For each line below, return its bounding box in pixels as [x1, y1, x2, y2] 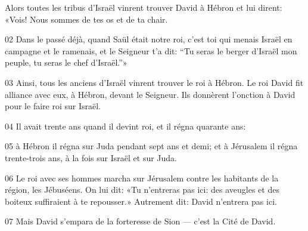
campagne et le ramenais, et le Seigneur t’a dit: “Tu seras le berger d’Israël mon [5, 44, 297, 57]
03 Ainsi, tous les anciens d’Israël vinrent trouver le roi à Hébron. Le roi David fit [5, 76, 304, 88]
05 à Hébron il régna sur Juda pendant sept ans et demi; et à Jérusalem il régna [5, 140, 298, 152]
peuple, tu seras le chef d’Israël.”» [5, 56, 127, 69]
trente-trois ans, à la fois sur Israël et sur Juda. [5, 151, 178, 164]
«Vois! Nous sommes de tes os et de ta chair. [5, 13, 168, 25]
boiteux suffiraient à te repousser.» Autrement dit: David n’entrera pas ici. [5, 195, 277, 207]
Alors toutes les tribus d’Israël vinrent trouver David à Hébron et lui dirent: [5, 1, 282, 13]
